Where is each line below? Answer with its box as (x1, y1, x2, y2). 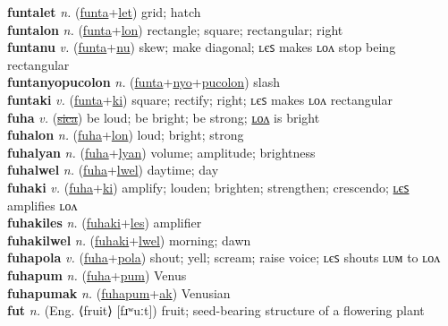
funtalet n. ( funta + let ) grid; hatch (7, 3, 201, 21)
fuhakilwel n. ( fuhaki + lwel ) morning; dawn (7, 230, 251, 249)
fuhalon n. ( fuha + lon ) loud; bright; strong (7, 125, 244, 144)
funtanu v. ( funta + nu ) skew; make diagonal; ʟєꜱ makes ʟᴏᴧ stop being (7, 38, 396, 56)
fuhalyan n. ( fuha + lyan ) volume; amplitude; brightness (7, 142, 316, 161)
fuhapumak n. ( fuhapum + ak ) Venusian (7, 283, 231, 302)
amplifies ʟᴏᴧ (7, 195, 78, 214)
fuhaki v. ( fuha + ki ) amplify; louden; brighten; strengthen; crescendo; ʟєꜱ (7, 177, 410, 196)
